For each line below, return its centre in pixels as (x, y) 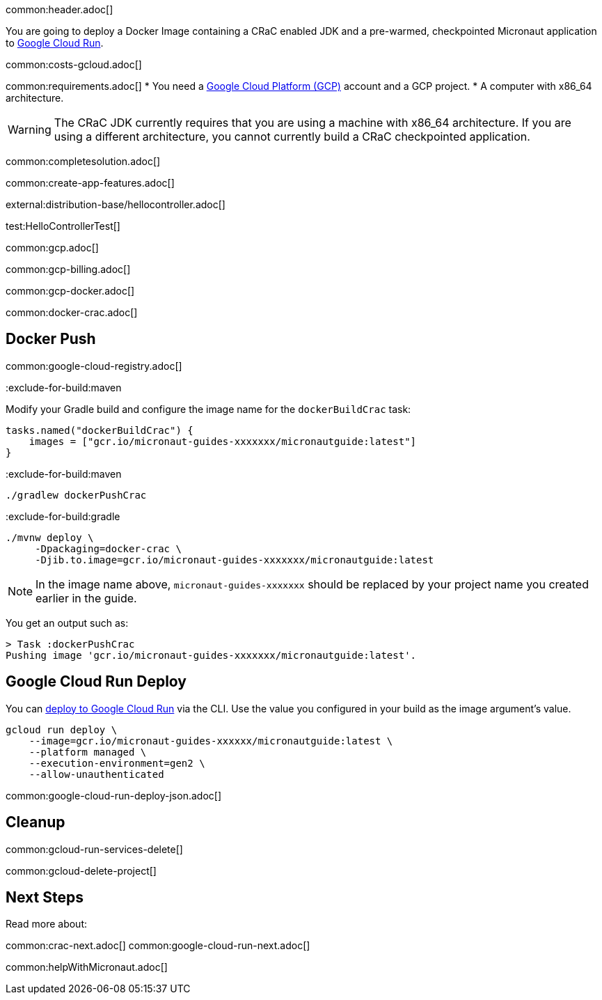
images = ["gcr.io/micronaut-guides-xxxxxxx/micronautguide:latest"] (223, 441)
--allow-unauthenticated (96, 774)
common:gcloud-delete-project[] (81, 870)
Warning (30, 130)
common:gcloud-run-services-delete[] (94, 849)
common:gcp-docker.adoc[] (70, 291)
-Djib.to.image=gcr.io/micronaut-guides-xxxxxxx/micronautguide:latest (235, 560)
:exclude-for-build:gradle (63, 516)
